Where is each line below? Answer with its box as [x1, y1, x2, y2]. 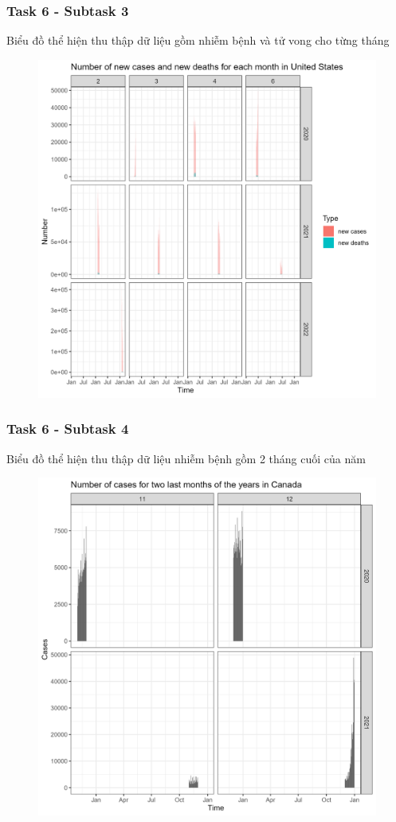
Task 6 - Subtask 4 [6, 419, 129, 439]
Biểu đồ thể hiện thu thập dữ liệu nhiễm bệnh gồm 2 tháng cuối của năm [6, 450, 366, 466]
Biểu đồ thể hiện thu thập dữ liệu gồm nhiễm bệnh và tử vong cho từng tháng [6, 32, 390, 49]
